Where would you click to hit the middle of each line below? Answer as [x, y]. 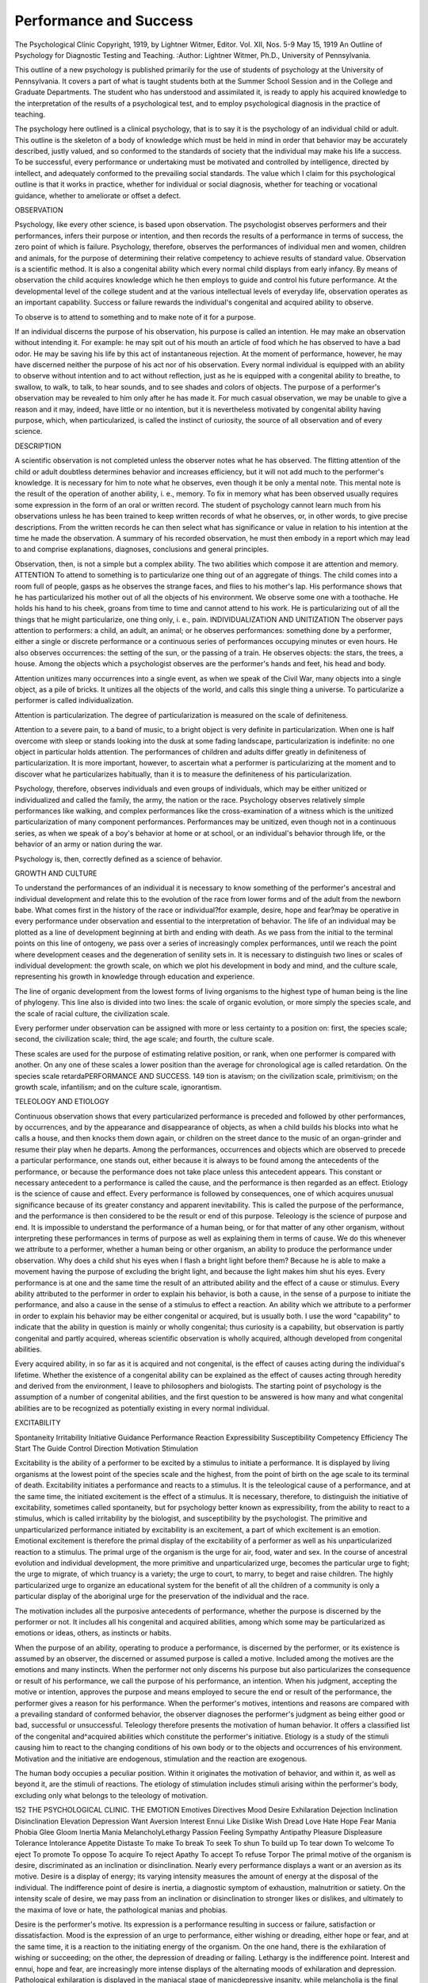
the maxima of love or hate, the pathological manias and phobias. [121, 1910]
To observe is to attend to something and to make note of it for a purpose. [136, 316]
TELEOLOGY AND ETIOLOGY [62, 1102]
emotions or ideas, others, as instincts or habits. [93, 1633]
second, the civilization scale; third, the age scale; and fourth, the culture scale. [145, 1039]
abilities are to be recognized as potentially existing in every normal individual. [142, 1408]
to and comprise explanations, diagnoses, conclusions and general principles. [142, 549]
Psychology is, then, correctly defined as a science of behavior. [118, 859]
